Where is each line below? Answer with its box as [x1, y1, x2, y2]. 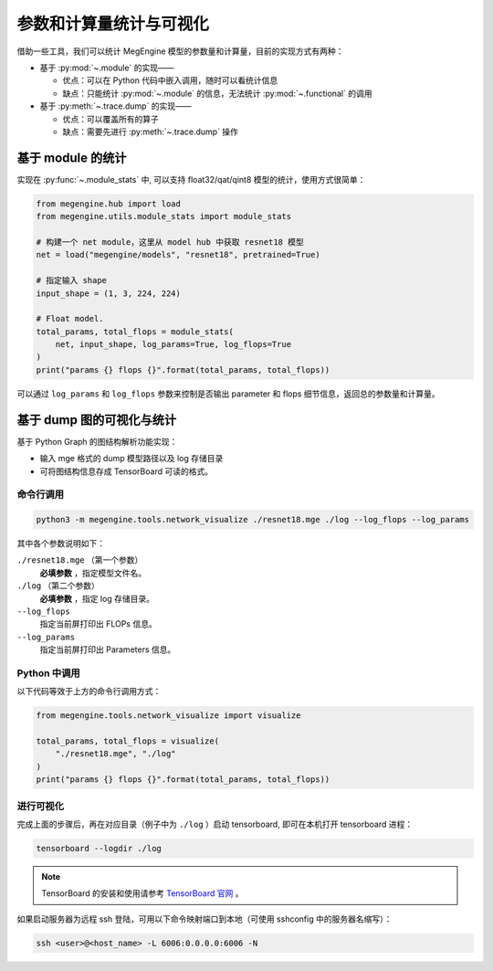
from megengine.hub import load [36, 198, 182, 209]
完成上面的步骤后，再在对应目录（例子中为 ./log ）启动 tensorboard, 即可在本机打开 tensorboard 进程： [16, 818, 414, 829]
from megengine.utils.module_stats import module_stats [36, 211, 292, 222]
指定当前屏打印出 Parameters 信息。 [39, 644, 176, 655]
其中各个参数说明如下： [16, 538, 105, 549]
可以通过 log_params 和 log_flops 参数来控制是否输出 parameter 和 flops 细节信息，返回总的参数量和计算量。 [16, 388, 440, 399]
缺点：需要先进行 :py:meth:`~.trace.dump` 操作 [62, 126, 239, 137]
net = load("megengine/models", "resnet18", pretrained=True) [36, 249, 320, 260]
